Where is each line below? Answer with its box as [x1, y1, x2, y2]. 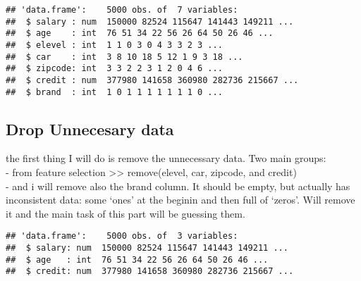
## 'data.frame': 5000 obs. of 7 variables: [6, 5, 238, 15]
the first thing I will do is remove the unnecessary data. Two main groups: [6, 151, 326, 166]
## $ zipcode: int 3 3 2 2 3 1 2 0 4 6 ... [6, 63, 223, 74]
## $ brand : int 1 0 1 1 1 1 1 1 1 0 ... [6, 87, 223, 97]
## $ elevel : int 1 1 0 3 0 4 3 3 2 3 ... [6, 39, 223, 50]
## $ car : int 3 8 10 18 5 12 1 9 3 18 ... [6, 51, 243, 62]
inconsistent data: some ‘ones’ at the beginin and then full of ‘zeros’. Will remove [6, 192, 355, 207]
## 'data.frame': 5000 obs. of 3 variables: [6, 231, 238, 242]
